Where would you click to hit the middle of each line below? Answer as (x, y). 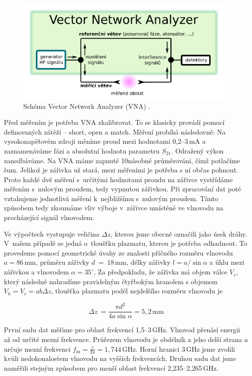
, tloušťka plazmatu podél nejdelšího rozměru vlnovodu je (137, 291)
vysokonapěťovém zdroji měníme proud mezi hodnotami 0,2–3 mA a (105, 141)
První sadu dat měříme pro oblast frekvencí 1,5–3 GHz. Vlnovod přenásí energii (122, 330)
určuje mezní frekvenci (37, 349)
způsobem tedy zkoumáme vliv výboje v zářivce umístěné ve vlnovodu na (114, 208)
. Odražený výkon (197, 150)
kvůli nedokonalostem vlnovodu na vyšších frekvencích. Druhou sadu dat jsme (120, 358)
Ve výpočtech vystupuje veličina (52, 233)
